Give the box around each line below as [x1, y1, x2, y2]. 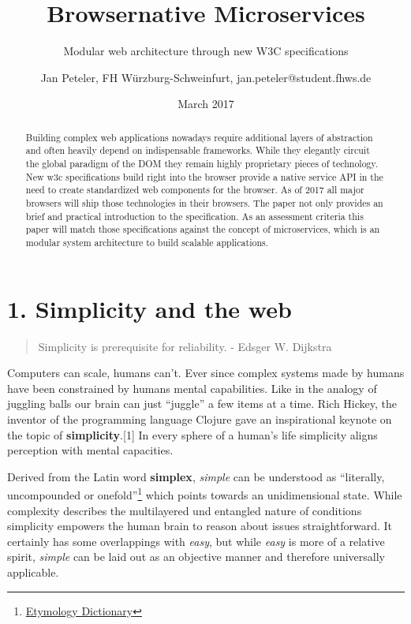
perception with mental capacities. [7, 442, 174, 458]
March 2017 [177, 95, 234, 112]
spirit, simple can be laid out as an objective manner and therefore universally [7, 548, 385, 565]
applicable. [7, 563, 59, 580]
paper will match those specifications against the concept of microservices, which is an [25, 222, 380, 236]
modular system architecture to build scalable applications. [25, 235, 269, 248]
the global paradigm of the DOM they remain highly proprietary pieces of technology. [25, 157, 379, 170]
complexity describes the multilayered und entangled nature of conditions [7, 502, 362, 518]
